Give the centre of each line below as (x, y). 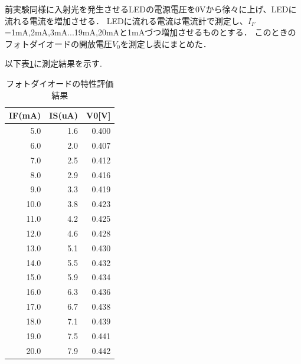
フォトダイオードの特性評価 (60, 83)
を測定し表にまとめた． (166, 43)
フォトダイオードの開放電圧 (58, 43)
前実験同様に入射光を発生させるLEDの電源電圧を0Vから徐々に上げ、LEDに (151, 9)
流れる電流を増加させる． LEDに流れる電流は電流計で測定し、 (126, 20)
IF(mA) (25, 115)
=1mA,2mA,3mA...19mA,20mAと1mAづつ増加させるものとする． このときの (150, 32)
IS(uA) (64, 115)
